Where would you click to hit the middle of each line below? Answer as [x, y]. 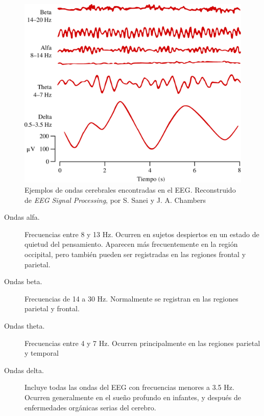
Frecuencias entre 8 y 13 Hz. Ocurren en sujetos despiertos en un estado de [142, 234]
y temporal [42, 353]
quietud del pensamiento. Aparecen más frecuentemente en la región [131, 244]
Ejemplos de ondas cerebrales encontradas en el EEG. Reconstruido [130, 190]
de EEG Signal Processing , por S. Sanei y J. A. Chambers [115, 200]
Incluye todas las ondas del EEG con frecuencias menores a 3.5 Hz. [129, 387]
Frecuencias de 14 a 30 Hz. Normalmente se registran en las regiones [131, 298]
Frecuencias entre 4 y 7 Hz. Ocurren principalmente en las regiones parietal [142, 343]
